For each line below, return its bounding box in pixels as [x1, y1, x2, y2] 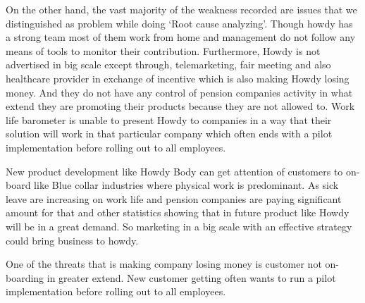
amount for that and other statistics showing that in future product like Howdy [6, 205, 349, 220]
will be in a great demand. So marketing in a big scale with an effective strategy [6, 218, 352, 233]
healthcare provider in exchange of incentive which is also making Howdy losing [6, 70, 349, 85]
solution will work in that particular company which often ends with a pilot [6, 126, 333, 141]
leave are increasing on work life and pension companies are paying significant [6, 191, 342, 206]
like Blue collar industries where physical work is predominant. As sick [34, 178, 339, 192]
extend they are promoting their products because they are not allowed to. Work [6, 99, 355, 113]
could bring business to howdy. [6, 233, 139, 247]
